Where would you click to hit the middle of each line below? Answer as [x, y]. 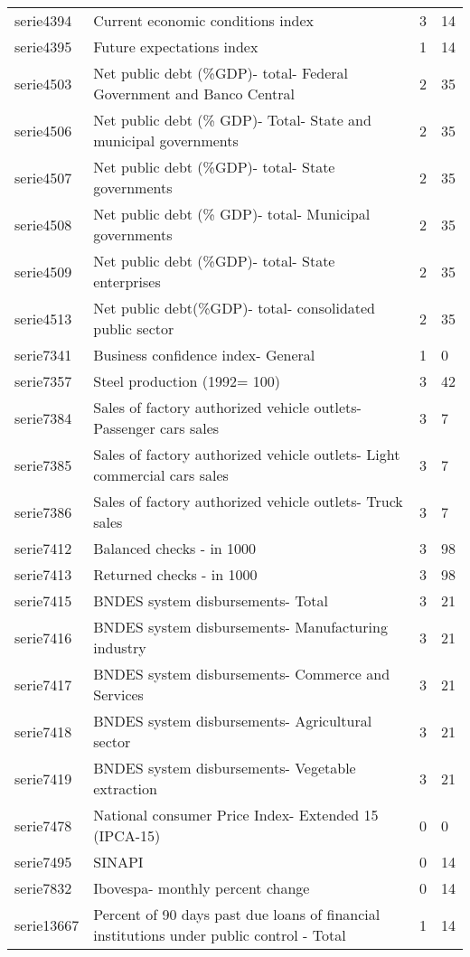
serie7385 [43, 464]
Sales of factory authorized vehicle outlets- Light [247, 454]
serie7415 [43, 600]
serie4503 [43, 83]
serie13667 [47, 924]
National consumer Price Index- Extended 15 [236, 815]
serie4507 [43, 177]
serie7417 [43, 684]
